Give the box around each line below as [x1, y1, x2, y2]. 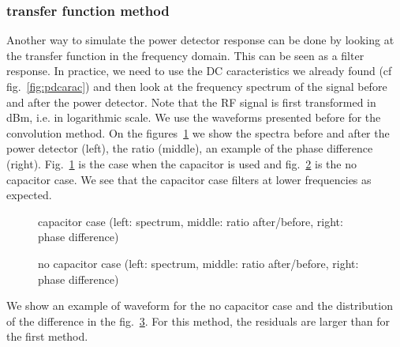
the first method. [6, 328, 88, 345]
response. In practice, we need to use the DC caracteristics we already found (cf [6, 62, 392, 79]
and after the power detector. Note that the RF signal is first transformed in [6, 93, 376, 110]
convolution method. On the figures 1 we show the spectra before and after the [6, 124, 390, 141]
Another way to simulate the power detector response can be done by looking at [6, 32, 394, 48]
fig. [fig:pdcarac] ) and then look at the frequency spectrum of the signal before [6, 78, 387, 94]
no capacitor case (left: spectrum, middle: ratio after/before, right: [38, 255, 359, 271]
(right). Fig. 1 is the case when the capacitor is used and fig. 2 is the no [6, 155, 357, 172]
